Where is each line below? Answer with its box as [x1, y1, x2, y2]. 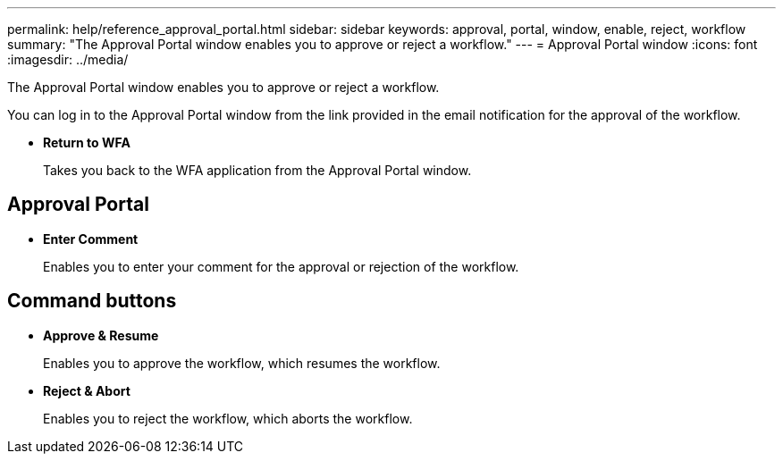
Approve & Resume [43, 327, 159, 343]
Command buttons [7, 289, 177, 313]
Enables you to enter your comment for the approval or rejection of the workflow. [43, 258, 519, 274]
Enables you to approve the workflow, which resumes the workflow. [43, 355, 441, 371]
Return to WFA [43, 135, 130, 150]
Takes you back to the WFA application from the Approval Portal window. [43, 163, 472, 178]
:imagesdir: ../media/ [7, 52, 129, 67]
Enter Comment [43, 230, 139, 247]
